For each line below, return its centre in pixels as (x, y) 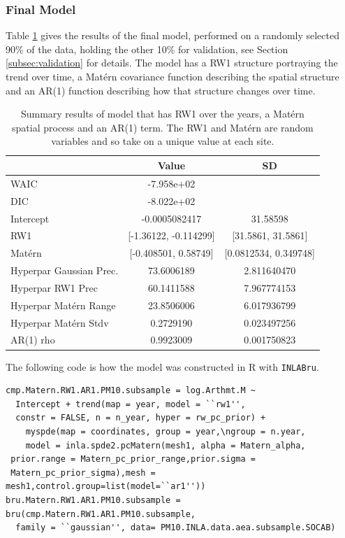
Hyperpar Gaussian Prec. (65, 270)
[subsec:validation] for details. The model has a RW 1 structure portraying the (172, 63)
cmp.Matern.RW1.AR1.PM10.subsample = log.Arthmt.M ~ (131, 391)
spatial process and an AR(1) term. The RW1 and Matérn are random (163, 127)
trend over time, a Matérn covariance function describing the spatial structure (172, 76)
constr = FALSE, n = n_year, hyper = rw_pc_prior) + (141, 418)
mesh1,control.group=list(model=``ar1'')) (106, 487)
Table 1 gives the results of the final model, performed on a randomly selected (173, 35)
